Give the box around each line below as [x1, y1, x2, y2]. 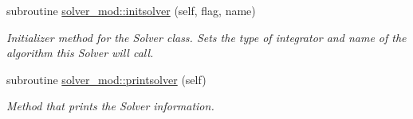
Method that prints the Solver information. [6, 98, 214, 114]
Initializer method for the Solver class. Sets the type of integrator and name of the [6, 29, 407, 45]
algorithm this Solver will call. [6, 44, 154, 61]
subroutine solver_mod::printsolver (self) [6, 71, 206, 87]
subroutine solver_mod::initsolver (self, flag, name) [6, 2, 256, 18]
